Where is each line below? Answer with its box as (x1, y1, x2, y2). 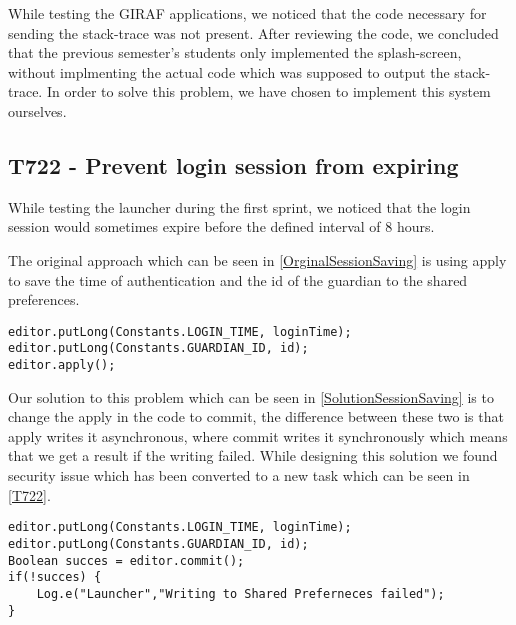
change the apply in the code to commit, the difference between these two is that (8, 406, 504, 427)
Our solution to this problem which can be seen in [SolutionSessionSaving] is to (8, 386, 494, 407)
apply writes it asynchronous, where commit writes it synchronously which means (8, 425, 508, 446)
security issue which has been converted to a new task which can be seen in (8, 465, 470, 486)
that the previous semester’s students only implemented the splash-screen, (8, 42, 462, 63)
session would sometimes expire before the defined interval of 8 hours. (8, 216, 435, 237)
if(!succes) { (8, 570, 102, 585)
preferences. (8, 289, 80, 310)
